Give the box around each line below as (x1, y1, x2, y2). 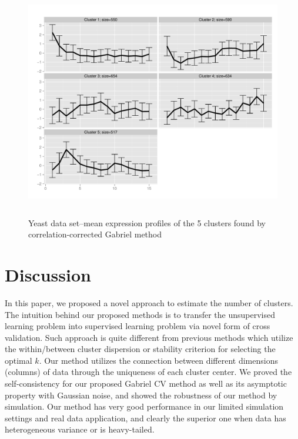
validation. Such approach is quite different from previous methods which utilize (5, 331, 293, 343)
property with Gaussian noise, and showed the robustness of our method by (5, 388, 277, 401)
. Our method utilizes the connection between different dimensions (39, 354, 278, 366)
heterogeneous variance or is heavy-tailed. (5, 423, 155, 435)
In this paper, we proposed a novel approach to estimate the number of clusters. (5, 296, 293, 309)
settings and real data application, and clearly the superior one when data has (5, 411, 286, 424)
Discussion (5, 262, 91, 286)
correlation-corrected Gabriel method (28, 228, 162, 240)
